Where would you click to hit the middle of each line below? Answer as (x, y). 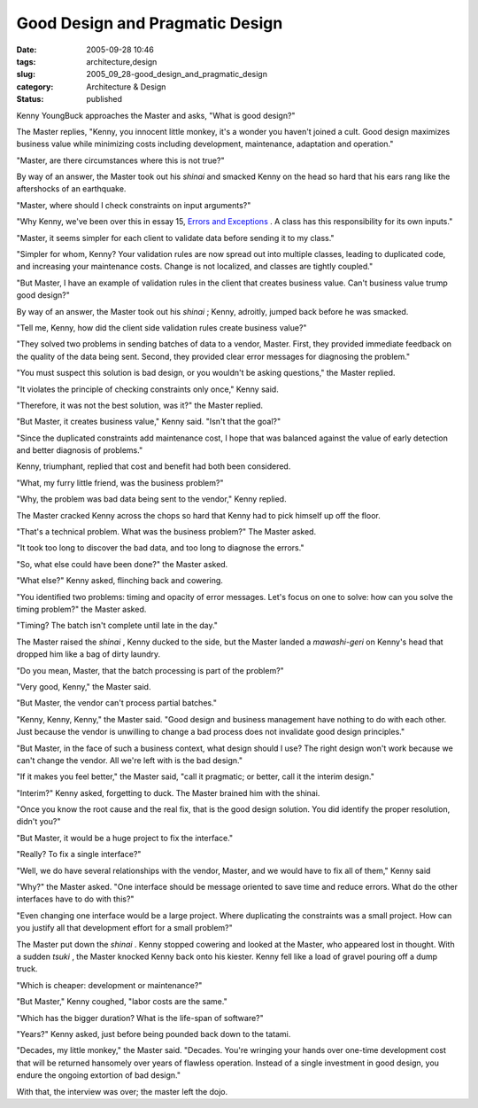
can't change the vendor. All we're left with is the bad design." (130, 760)
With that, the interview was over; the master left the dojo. (122, 1091)
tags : (26, 61)
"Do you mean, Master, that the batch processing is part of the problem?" (150, 670)
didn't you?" (39, 822)
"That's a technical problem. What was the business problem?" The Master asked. (166, 532)
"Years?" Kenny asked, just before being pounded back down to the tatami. (154, 1034)
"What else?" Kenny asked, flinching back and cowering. (119, 581)
